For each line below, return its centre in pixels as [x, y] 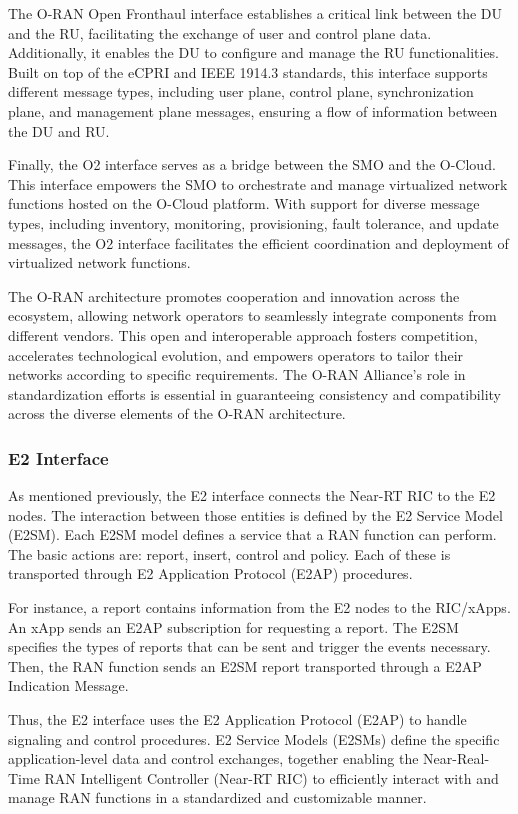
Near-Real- [456, 758]
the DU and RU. [59, 130]
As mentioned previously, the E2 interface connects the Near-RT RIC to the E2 [252, 495]
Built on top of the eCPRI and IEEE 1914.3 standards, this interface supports [248, 71]
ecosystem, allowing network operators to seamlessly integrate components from [252, 315]
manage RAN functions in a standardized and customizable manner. [217, 797]
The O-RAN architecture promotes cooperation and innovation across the [234, 295]
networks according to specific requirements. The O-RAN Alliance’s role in [237, 374]
